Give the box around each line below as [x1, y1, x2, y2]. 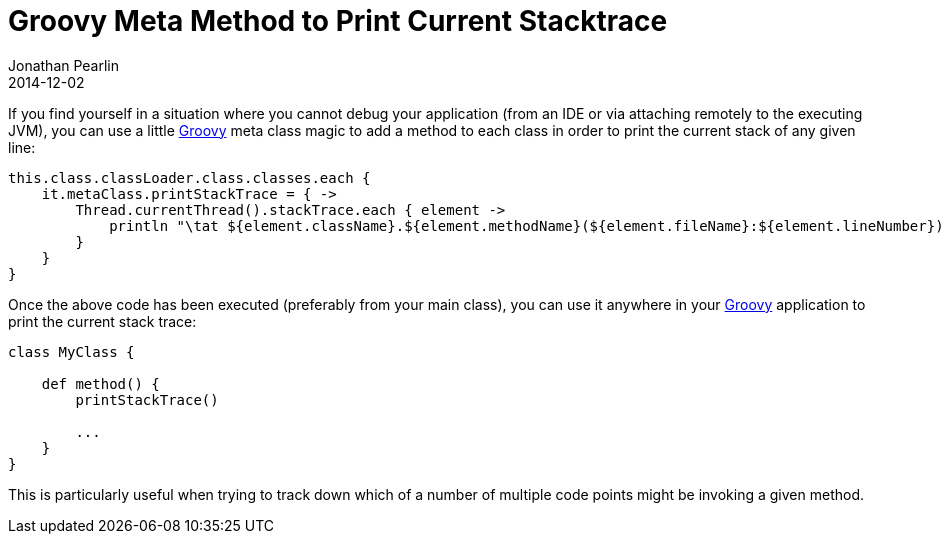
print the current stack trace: [8, 312, 197, 330]
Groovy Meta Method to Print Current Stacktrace [8, 4, 668, 38]
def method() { [41, 375, 160, 392]
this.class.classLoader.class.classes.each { [8, 169, 371, 186]
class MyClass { [8, 343, 135, 360]
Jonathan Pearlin [8, 56, 120, 74]
